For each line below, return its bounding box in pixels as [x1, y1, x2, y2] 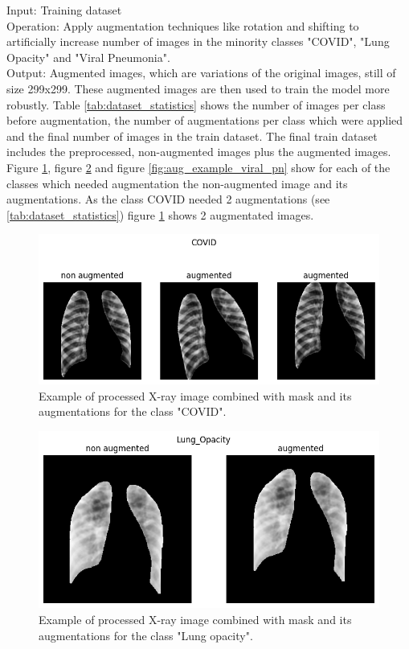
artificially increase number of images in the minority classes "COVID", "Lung [6, 33, 390, 50]
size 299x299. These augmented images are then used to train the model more [6, 80, 390, 97]
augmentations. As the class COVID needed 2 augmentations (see [6, 191, 330, 207]
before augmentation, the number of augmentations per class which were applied [6, 112, 403, 129]
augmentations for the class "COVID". [39, 403, 227, 420]
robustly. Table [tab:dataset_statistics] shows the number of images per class [6, 96, 386, 113]
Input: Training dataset [6, 2, 122, 18]
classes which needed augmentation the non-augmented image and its [6, 175, 348, 191]
